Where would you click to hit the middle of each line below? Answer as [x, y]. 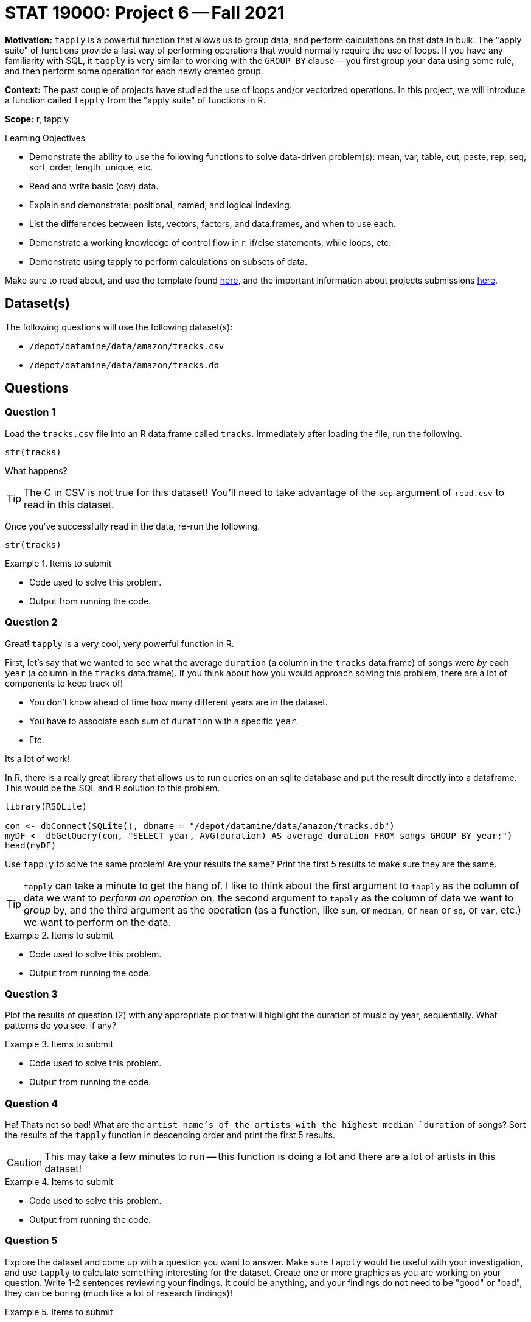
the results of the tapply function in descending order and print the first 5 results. [170, 1135]
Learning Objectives [45, 138]
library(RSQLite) [46, 806]
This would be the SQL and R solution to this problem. [113, 788]
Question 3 [31, 994]
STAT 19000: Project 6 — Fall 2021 [145, 13]
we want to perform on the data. [98, 922]
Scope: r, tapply [37, 119]
